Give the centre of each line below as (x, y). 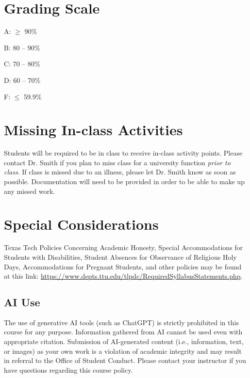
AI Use (22, 302)
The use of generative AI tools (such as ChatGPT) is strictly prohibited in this (121, 322)
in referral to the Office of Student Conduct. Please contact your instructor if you (125, 360)
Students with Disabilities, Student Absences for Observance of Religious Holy (120, 257)
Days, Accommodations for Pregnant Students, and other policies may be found (123, 266)
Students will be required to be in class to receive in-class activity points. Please (123, 153)
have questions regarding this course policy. (68, 370)
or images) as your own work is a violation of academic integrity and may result (123, 351)
